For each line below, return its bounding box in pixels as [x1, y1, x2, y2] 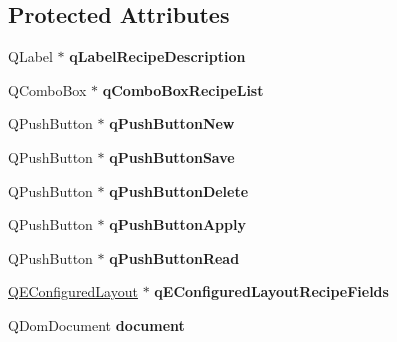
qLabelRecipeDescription [69, 46, 246, 67]
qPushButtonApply [109, 214, 246, 235]
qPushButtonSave [109, 146, 235, 167]
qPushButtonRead [109, 247, 240, 268]
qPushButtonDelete [109, 180, 249, 201]
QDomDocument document [8, 314, 185, 335]
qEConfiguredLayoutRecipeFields [154, 281, 389, 302]
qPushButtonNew [109, 113, 235, 134]
